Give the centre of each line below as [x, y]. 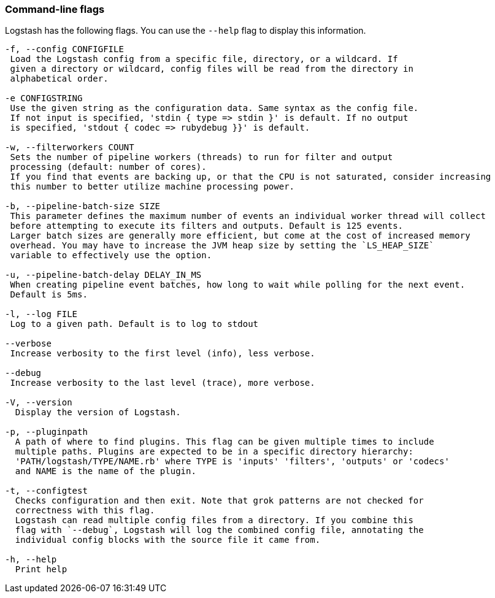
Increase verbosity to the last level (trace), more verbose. [163, 383]
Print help [41, 569]
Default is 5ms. [49, 295]
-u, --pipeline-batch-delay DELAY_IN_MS [103, 275]
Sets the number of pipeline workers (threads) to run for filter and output [201, 157]
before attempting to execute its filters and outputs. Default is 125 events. [207, 226]
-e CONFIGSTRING [44, 98]
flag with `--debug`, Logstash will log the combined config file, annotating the [219, 530]
